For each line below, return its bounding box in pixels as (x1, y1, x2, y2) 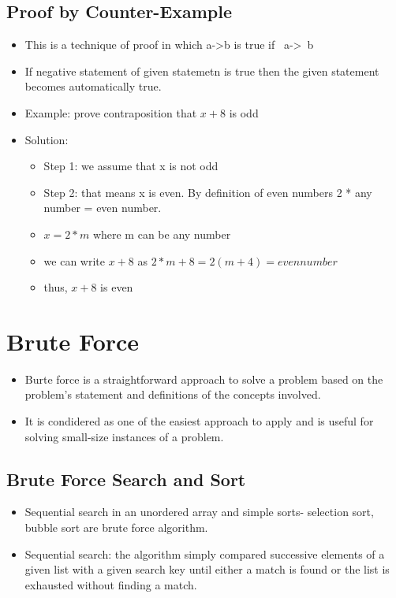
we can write (43, 252, 105, 269)
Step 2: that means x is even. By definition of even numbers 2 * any (43, 184, 372, 200)
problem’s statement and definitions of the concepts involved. (24, 386, 321, 403)
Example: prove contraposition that (24, 104, 197, 121)
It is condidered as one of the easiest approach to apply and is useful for (24, 413, 374, 429)
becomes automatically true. (24, 78, 162, 95)
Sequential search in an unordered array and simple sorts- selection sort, (24, 503, 374, 520)
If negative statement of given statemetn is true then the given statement (24, 62, 379, 79)
